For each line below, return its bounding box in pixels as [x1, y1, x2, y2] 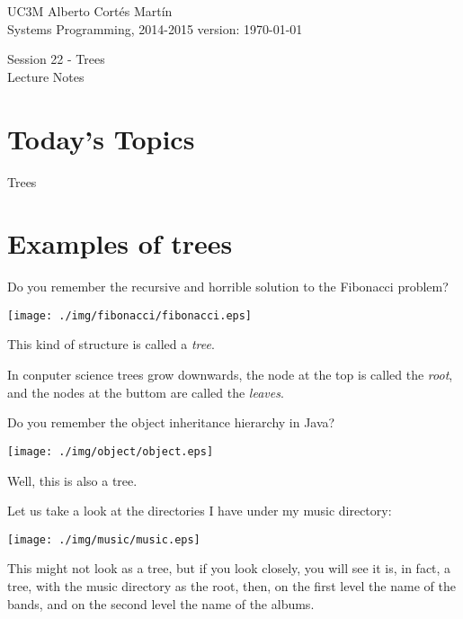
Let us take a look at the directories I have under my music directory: [7, 501, 392, 520]
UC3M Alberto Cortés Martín [7, 2, 173, 20]
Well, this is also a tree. [7, 471, 138, 489]
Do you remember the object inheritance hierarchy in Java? [7, 413, 335, 432]
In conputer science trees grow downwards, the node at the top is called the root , [7, 365, 453, 384]
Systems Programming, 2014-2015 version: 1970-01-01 [7, 19, 303, 38]
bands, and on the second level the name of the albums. [7, 594, 315, 613]
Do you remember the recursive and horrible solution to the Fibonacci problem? [7, 277, 449, 296]
